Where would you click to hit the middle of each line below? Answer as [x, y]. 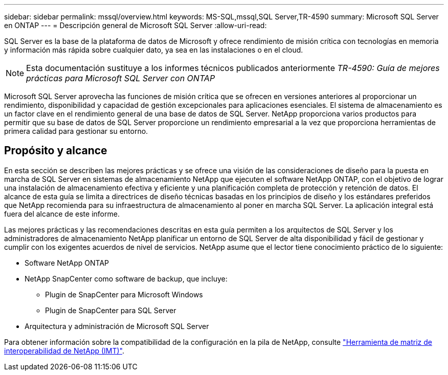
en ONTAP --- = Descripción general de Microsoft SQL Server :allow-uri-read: [136, 25]
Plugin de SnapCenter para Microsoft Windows [124, 294]
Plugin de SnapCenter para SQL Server [111, 310]
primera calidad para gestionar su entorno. [76, 131]
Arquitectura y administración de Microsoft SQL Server [117, 326]
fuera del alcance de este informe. [62, 214]
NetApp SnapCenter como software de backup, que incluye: [126, 278]
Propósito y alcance [56, 151]
